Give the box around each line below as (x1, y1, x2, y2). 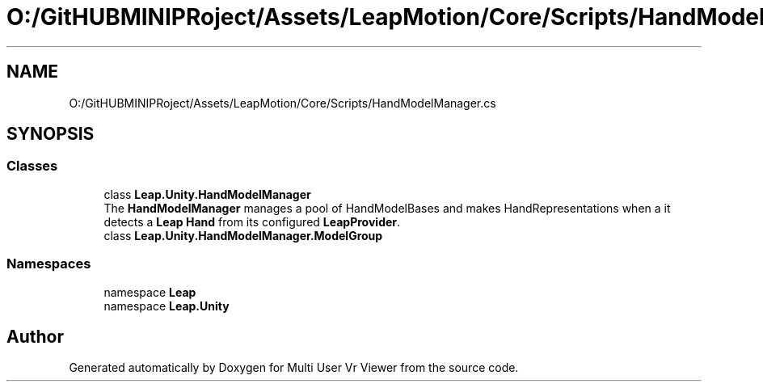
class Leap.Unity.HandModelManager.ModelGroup (103, 228, 383, 242)
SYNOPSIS (6, 124, 95, 145)
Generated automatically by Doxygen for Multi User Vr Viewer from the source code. (69, 361, 519, 375)
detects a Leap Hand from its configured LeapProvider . (103, 214, 401, 229)
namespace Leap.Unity (103, 298, 230, 313)
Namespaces (6, 255, 91, 272)
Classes (6, 158, 58, 175)
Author (6, 326, 64, 347)
